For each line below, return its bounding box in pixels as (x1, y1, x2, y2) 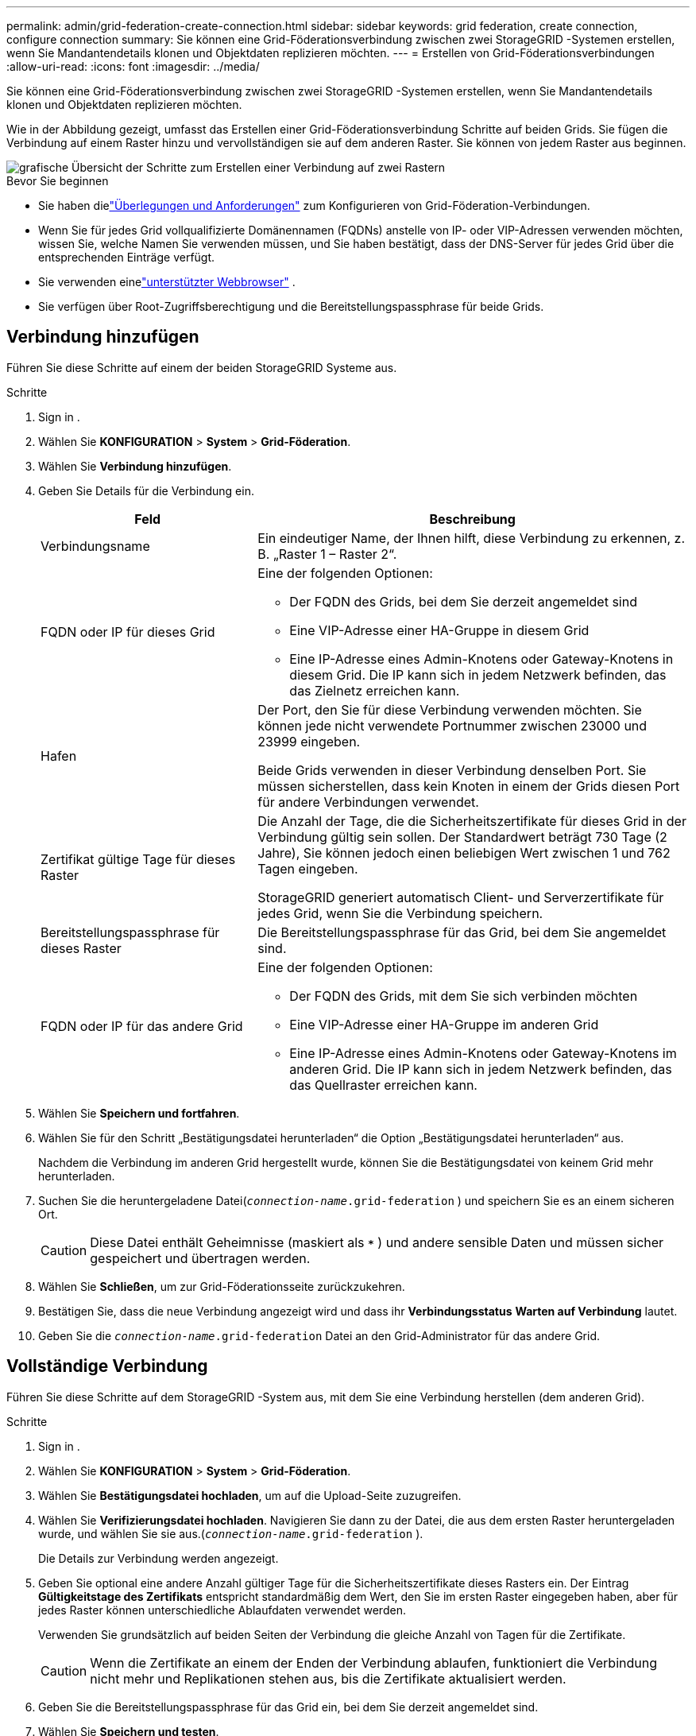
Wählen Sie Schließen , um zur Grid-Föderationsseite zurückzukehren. (38, 1279, 405, 1293)
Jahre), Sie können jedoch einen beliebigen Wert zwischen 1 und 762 (257, 844, 671, 861)
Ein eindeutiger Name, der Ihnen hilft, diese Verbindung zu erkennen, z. (257, 529, 685, 546)
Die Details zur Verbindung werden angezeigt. (38, 1551, 279, 1565)
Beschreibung (429, 510, 516, 527)
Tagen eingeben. (257, 860, 358, 877)
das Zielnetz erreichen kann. (289, 682, 460, 699)
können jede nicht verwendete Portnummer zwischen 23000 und (257, 717, 648, 734)
